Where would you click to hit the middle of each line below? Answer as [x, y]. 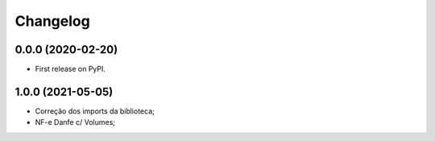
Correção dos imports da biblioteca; [95, 111]
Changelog [52, 21]
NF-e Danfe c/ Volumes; [75, 122]
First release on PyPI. [70, 69]
